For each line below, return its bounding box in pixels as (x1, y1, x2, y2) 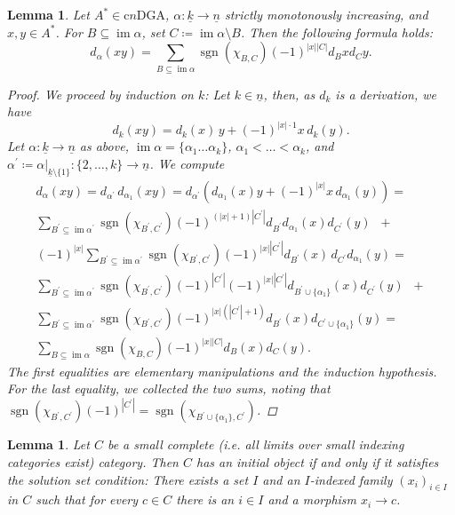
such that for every (36, 490, 139, 509)
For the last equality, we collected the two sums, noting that (7, 379, 331, 398)
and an (262, 470, 300, 488)
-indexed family (309, 470, 393, 488)
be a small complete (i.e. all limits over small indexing (107, 435, 404, 454)
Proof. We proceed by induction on (7, 84, 194, 103)
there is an (176, 490, 235, 509)
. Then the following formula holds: (240, 22, 433, 41)
